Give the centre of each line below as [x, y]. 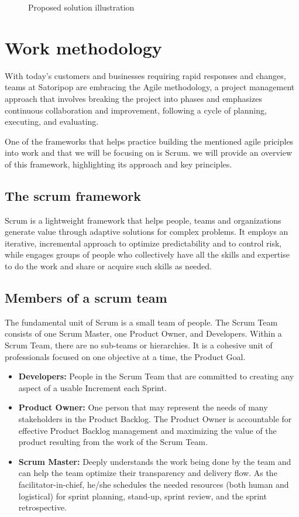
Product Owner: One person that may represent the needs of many [143, 407]
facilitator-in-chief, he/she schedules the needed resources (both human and [154, 484]
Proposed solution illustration [81, 7]
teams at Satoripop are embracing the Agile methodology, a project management [150, 87]
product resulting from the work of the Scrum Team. [113, 442]
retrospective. [43, 507]
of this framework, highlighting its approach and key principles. [118, 164]
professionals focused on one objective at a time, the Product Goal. [125, 356]
